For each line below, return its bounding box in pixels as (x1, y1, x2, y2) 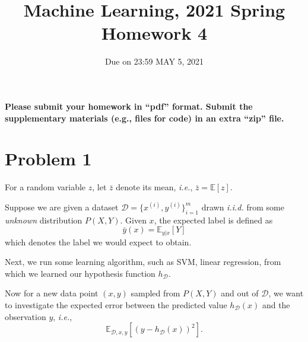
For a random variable (5, 181, 86, 193)
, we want (268, 287, 304, 299)
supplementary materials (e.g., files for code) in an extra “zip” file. (5, 111, 284, 124)
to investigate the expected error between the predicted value (5, 299, 227, 311)
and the (262, 299, 290, 311)
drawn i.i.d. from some (201, 200, 284, 213)
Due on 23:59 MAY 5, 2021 (104, 55, 204, 68)
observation (5, 310, 46, 322)
